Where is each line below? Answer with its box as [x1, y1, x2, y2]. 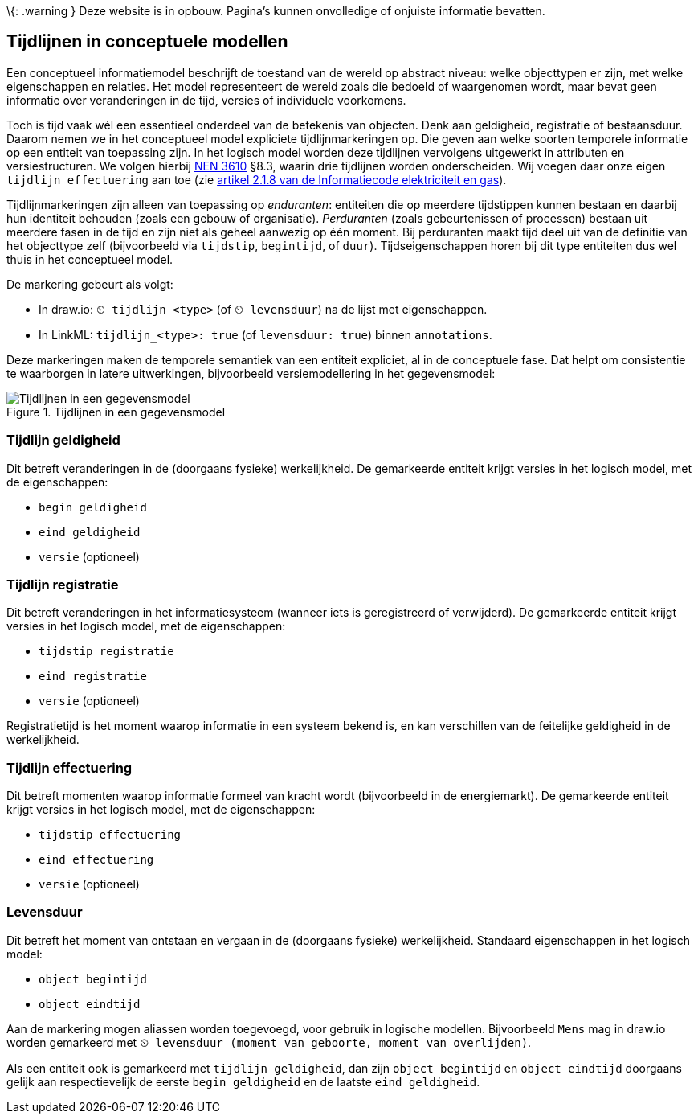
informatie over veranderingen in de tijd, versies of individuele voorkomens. [6, 92, 406, 107]
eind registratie [39, 670, 147, 683]
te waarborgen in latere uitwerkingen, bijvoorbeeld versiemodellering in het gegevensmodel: [6, 366, 496, 380]
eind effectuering [39, 853, 154, 867]
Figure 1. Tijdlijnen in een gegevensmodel [6, 404, 226, 419]
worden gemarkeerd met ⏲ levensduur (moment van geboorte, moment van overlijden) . [6, 1035, 532, 1049]
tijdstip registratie [39, 645, 174, 658]
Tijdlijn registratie [6, 576, 119, 593]
